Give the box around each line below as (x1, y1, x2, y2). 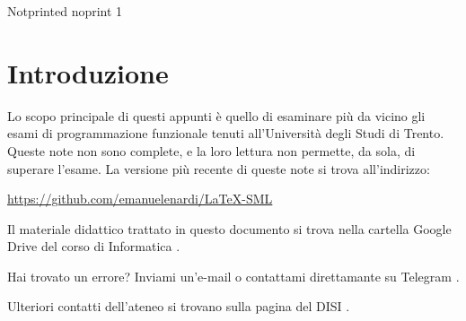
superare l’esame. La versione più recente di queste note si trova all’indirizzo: (7, 159, 430, 178)
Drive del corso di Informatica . (7, 237, 180, 256)
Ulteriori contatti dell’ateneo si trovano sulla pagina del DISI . (7, 297, 350, 316)
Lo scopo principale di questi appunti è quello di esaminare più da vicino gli (7, 106, 426, 125)
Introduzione (7, 54, 169, 91)
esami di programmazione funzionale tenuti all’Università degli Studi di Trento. (7, 124, 444, 143)
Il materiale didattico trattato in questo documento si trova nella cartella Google (7, 219, 452, 238)
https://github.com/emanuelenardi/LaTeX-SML (7, 189, 273, 208)
